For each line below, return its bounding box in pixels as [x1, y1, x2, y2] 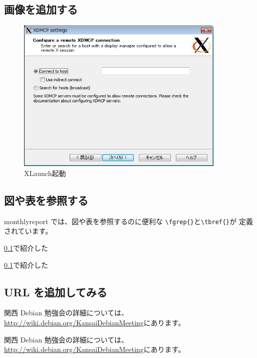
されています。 [4, 226, 53, 236]
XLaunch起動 [24, 167, 66, 178]
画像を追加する [4, 2, 78, 17]
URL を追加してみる [4, 284, 107, 299]
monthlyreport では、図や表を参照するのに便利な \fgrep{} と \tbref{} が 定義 [4, 216, 253, 226]
